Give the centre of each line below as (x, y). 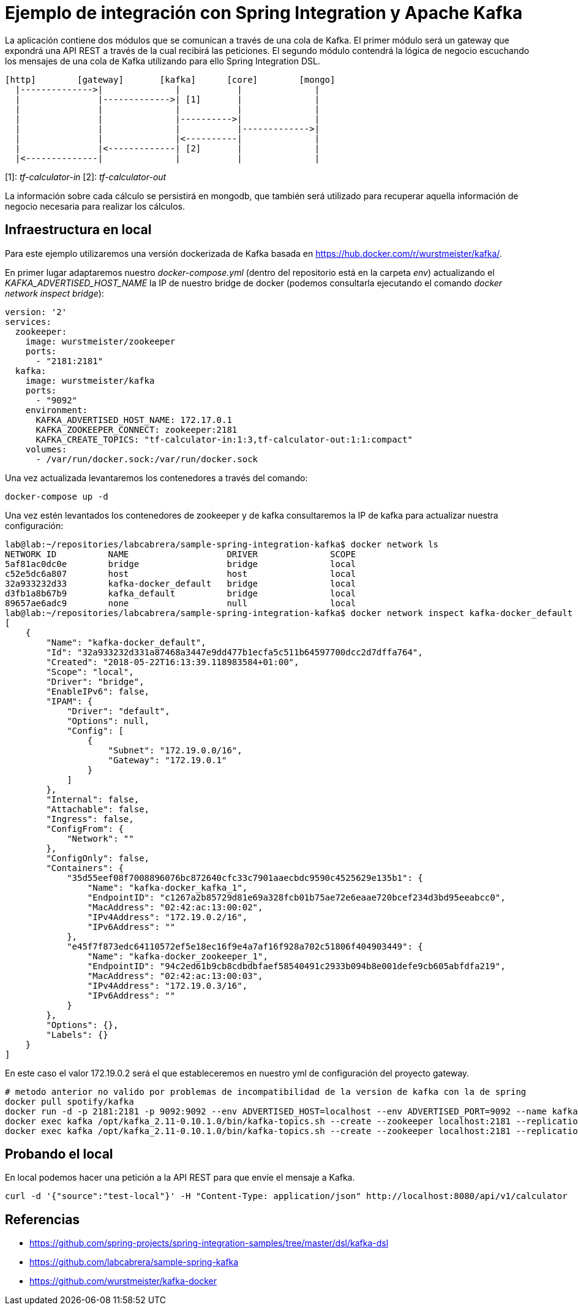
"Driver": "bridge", (95, 681)
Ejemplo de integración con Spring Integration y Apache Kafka (264, 13)
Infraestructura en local (78, 230)
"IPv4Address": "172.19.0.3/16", (167, 985)
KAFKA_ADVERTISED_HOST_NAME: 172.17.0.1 (134, 420)
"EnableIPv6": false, (98, 691)
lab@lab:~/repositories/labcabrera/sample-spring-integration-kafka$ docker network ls (222, 544)
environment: (56, 410)
